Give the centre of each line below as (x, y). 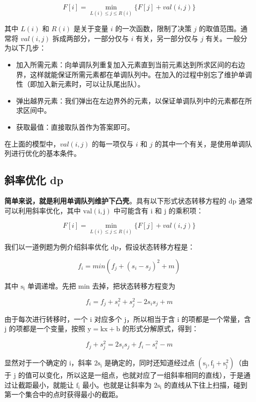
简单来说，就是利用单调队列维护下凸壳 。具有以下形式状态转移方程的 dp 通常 (128, 200)
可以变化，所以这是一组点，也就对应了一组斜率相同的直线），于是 (138, 375)
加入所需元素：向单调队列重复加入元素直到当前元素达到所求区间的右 (127, 64)
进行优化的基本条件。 (46, 153)
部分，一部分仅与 (101, 38)
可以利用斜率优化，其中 (43, 210)
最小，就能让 (53, 384)
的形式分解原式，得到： (161, 328)
